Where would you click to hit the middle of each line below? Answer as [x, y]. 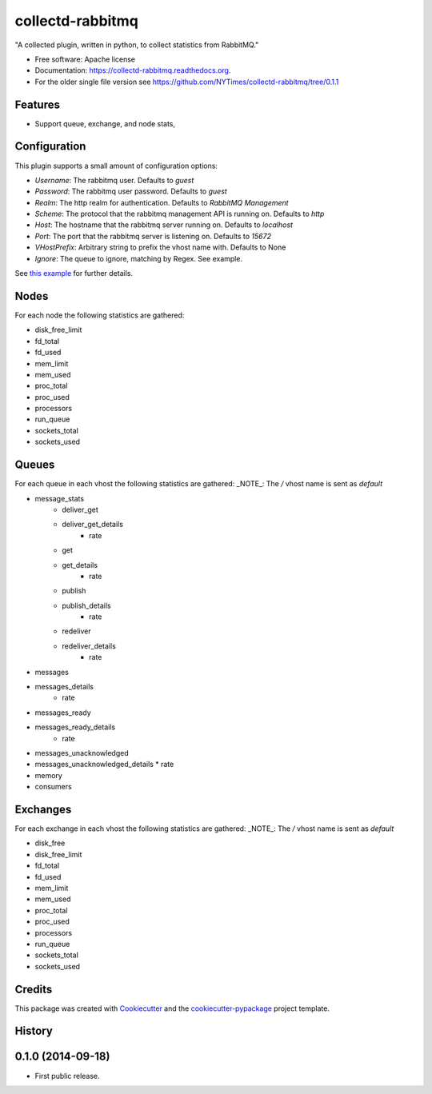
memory [49, 775]
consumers [53, 787]
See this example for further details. [74, 273]
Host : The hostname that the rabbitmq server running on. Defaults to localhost [164, 225]
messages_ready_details [75, 727]
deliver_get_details [93, 525]
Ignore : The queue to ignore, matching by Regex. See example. [139, 258]
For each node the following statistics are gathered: [100, 315]
